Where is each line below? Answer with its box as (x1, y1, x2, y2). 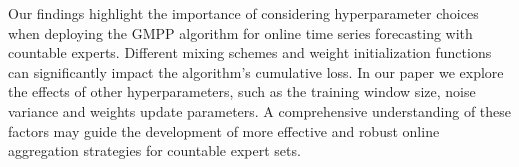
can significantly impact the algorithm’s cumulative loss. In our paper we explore (8, 61, 504, 82)
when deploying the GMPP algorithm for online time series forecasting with (8, 22, 473, 43)
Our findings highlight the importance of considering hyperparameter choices (8, 3, 479, 23)
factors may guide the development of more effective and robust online (8, 120, 440, 141)
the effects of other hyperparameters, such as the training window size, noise (8, 81, 476, 102)
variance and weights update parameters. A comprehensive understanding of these (8, 100, 512, 121)
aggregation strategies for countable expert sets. (8, 140, 301, 161)
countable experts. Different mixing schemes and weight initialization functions (8, 42, 492, 63)
